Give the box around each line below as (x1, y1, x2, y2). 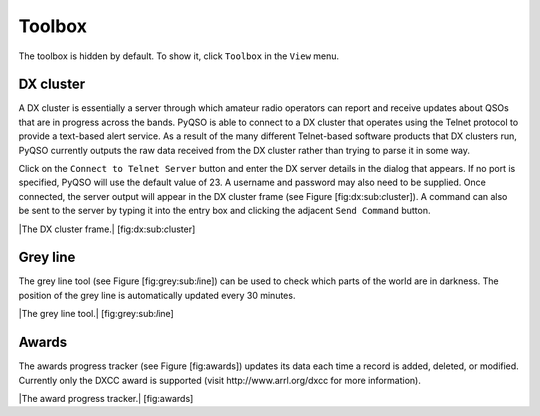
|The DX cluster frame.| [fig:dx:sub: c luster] (18, 223, 196, 235)
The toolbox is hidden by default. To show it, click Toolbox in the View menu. (18, 50, 340, 62)
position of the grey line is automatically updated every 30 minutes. (18, 289, 296, 301)
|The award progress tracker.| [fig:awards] (18, 392, 194, 404)
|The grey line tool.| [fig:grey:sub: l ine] (18, 308, 174, 320)
